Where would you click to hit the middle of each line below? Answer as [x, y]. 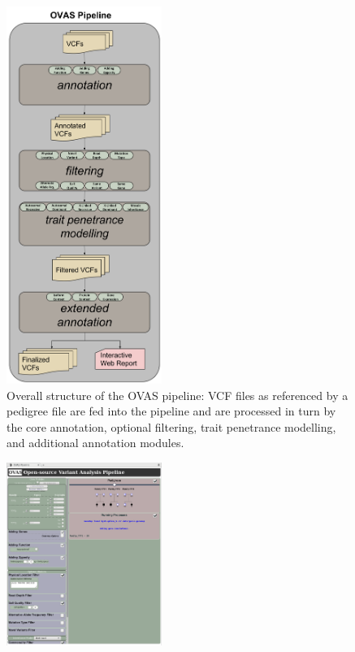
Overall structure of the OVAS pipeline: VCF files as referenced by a [177, 395]
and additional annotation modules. [95, 443]
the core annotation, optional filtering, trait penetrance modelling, [171, 426]
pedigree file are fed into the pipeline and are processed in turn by [171, 411]
